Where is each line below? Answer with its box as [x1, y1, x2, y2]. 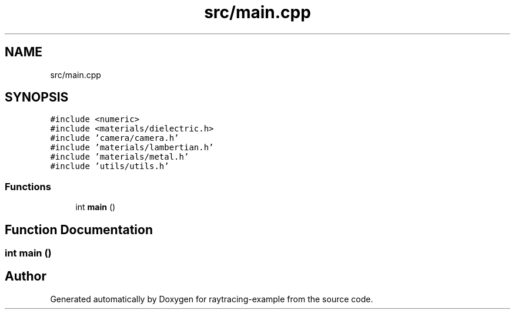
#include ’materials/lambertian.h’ [50, 143, 214, 153]
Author [5, 269, 46, 284]
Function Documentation [5, 222, 153, 237]
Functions [5, 180, 51, 193]
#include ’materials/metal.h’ [50, 152, 189, 162]
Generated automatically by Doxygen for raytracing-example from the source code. [50, 293, 373, 304]
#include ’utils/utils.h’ [50, 161, 169, 171]
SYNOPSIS [5, 90, 69, 105]
